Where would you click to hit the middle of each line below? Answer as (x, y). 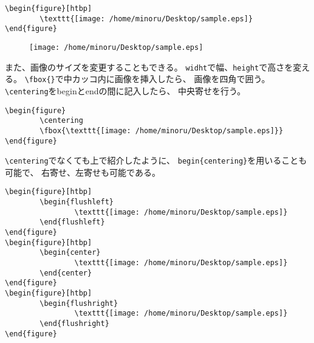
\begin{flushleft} (77, 202)
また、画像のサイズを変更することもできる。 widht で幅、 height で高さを (149, 67)
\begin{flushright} (79, 303)
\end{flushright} (74, 324)
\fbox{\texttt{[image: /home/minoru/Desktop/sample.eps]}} (162, 130)
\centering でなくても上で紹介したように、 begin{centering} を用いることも (156, 160)
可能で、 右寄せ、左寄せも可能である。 (83, 172)
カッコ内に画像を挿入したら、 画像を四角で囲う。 (171, 79)
